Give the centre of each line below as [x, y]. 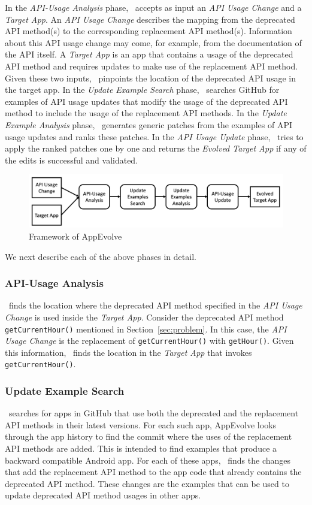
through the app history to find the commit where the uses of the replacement [149, 436]
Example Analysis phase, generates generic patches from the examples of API [149, 124]
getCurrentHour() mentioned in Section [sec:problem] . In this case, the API [146, 329]
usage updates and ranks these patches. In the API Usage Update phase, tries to [154, 136]
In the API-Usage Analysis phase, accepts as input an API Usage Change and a [153, 7]
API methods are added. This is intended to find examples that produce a [141, 448]
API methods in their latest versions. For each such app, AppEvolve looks [141, 424]
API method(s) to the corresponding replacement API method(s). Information [149, 31]
